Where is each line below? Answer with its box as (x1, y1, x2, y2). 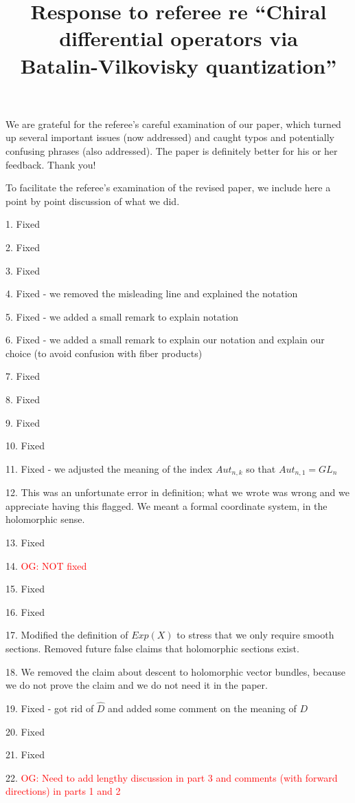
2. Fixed (5, 239, 40, 254)
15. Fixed (5, 581, 45, 596)
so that (246, 461, 276, 475)
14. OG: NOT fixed (5, 558, 87, 572)
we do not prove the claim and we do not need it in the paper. (5, 678, 268, 692)
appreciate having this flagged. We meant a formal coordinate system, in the (5, 498, 328, 513)
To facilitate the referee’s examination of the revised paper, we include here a (5, 180, 331, 195)
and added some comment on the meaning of (108, 701, 297, 716)
